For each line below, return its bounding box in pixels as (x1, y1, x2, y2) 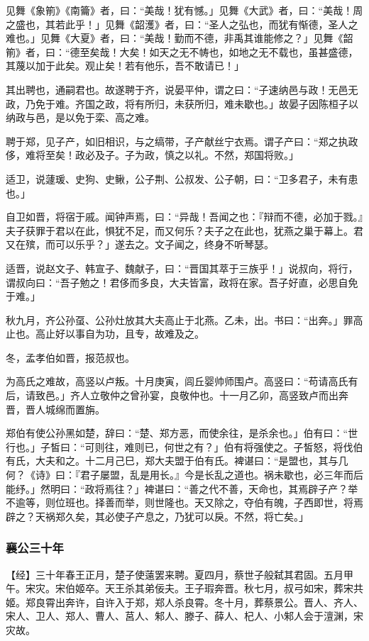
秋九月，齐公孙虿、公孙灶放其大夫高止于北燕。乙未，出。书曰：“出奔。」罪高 (6, 312, 363, 327)
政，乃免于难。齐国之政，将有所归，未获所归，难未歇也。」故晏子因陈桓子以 (6, 96, 358, 111)
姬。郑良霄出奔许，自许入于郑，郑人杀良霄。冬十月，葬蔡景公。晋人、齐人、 (6, 594, 363, 609)
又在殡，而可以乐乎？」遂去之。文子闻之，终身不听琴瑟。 (6, 237, 274, 252)
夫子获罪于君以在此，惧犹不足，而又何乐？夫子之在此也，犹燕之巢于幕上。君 (6, 223, 363, 238)
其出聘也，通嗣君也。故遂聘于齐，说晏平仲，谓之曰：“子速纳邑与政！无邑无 (6, 82, 358, 96)
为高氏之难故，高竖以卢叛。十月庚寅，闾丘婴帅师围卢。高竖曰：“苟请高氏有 (6, 374, 358, 389)
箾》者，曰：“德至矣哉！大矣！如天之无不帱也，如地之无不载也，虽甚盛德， (6, 44, 358, 59)
